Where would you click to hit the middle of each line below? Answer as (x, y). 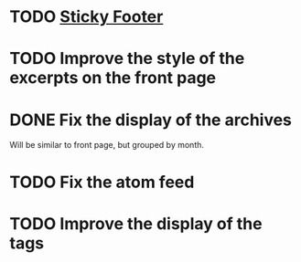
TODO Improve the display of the (136, 223)
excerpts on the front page (113, 78)
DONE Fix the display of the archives (151, 120)
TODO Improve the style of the (127, 59)
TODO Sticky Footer (86, 17)
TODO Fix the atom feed (102, 182)
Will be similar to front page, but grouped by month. (107, 145)
